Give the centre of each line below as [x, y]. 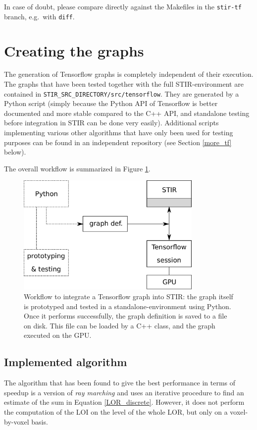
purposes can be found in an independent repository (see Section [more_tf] [118, 142]
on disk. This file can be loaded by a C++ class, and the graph [120, 325]
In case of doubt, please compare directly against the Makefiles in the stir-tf [123, 6]
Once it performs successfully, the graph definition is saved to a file [126, 316]
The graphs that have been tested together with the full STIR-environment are [124, 84]
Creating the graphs [74, 50]
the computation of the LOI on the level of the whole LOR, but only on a [116, 411]
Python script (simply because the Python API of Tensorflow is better [111, 103]
